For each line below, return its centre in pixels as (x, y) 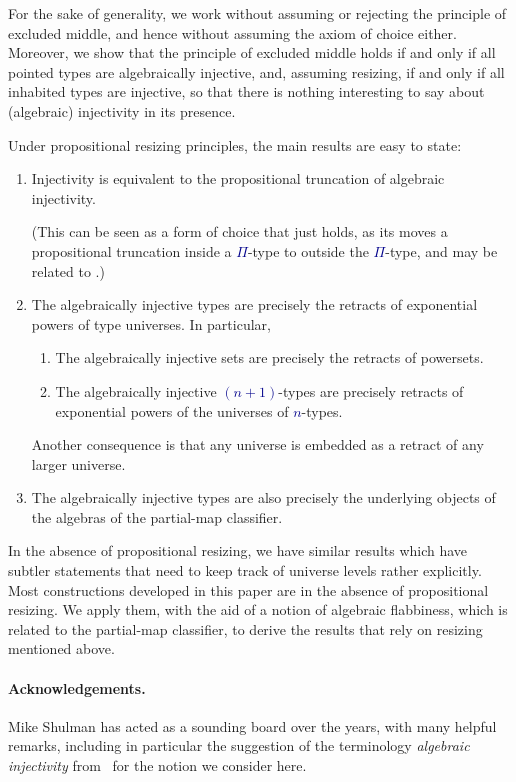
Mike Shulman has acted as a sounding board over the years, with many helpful (252, 725)
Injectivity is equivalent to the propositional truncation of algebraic (238, 178)
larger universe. (78, 463)
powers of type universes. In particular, (151, 323)
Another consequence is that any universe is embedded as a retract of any (257, 444)
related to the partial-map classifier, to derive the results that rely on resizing (245, 628)
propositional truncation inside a (131, 250)
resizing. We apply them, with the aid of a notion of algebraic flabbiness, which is (258, 609)
